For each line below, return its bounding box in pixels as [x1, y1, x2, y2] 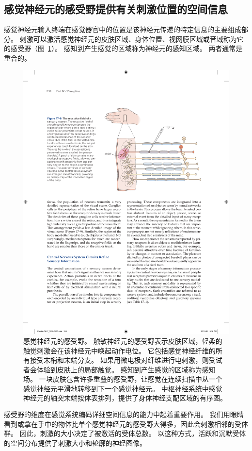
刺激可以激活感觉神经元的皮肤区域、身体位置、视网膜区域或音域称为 [19, 33, 237, 44]
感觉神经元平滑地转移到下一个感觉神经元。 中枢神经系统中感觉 [23, 383, 222, 393]
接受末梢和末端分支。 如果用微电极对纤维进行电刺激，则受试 [30, 355, 222, 365]
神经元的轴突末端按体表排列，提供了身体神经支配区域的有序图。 [23, 393, 227, 403]
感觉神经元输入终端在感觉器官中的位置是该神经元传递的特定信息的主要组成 [4, 24, 241, 34]
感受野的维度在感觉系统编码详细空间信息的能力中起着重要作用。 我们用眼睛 [4, 409, 244, 419]
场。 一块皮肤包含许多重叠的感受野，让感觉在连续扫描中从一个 [23, 374, 222, 384]
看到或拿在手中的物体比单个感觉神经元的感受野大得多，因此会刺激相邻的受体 [4, 418, 248, 429]
